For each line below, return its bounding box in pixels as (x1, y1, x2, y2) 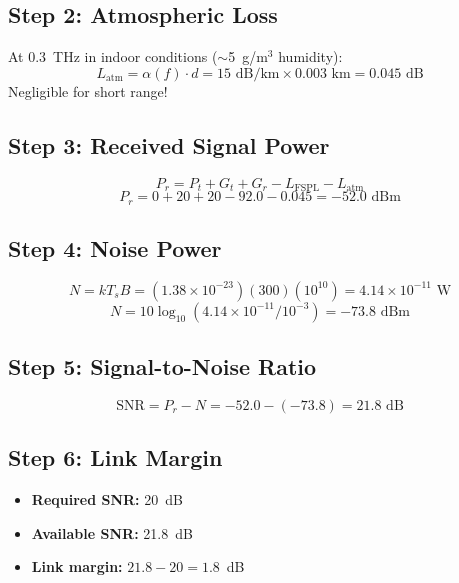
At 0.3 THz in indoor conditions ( (8, 46, 218, 67)
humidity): (278, 46, 343, 67)
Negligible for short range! (8, 80, 168, 101)
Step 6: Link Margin (8, 442, 223, 473)
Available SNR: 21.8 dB (31, 522, 193, 543)
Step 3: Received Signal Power (8, 129, 330, 160)
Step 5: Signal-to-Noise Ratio (8, 351, 317, 382)
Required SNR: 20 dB (31, 489, 183, 510)
